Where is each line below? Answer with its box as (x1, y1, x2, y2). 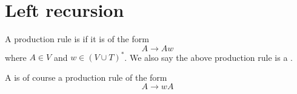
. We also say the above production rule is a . (124, 51, 293, 63)
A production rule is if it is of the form (5, 33, 149, 45)
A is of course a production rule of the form (5, 70, 167, 83)
